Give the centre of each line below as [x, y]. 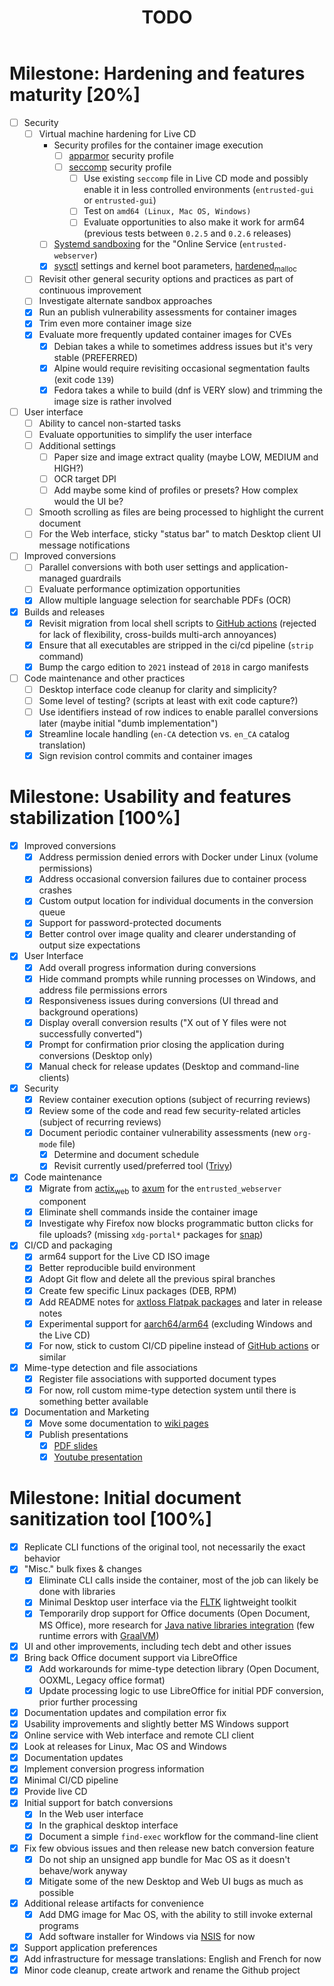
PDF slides [75, 1446]
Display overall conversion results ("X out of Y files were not [162, 1022]
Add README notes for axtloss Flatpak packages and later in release [180, 1302]
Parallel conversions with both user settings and [137, 567]
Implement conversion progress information [114, 1769]
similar [52, 1357]
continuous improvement [90, 290]
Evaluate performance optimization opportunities [139, 589]
